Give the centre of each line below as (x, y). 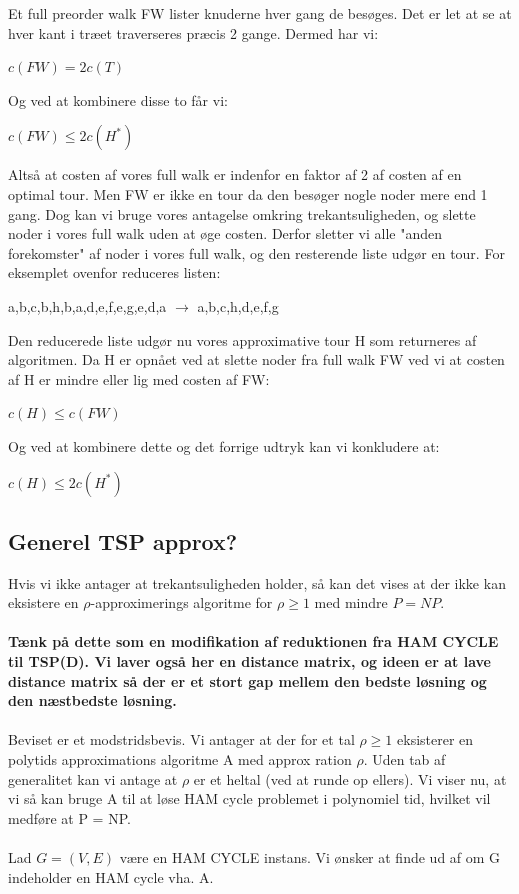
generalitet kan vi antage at (93, 778)
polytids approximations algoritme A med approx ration (180, 759)
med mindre (351, 602)
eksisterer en (435, 739)
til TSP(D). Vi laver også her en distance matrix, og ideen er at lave (249, 661)
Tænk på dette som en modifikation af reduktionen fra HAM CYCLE (253, 641)
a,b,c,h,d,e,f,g (238, 305)
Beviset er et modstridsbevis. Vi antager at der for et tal (181, 739)
